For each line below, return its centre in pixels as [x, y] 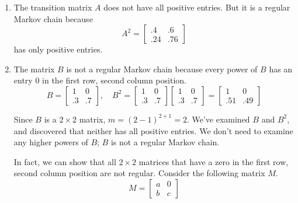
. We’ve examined [218, 119]
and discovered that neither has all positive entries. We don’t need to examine [153, 130]
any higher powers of [51, 142]
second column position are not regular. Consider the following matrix [139, 173]
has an [281, 69]
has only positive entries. [58, 49]
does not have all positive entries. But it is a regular [197, 7]
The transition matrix [53, 7]
